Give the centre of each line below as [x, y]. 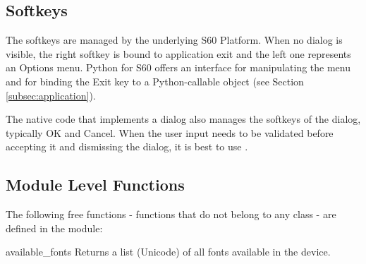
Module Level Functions [95, 185]
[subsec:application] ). [51, 95]
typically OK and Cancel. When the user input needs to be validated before [170, 132]
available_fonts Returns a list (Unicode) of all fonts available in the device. [168, 252]
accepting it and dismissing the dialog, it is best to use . [127, 146]
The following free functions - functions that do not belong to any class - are [171, 214]
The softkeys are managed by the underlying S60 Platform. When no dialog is [174, 40]
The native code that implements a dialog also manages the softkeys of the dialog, [183, 119]
